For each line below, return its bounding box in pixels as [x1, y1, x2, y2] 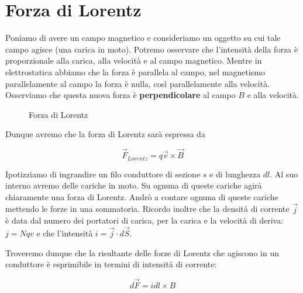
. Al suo [270, 168, 298, 180]
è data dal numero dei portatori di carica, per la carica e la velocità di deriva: [5, 214, 284, 226]
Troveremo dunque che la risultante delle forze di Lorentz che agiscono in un [5, 246, 279, 259]
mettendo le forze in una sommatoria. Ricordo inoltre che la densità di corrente [5, 203, 290, 215]
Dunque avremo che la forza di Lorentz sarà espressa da [5, 128, 205, 140]
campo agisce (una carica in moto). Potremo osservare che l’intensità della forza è [5, 43, 298, 55]
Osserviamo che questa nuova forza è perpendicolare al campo [5, 89, 236, 101]
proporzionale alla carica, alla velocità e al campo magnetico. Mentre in [5, 54, 262, 67]
